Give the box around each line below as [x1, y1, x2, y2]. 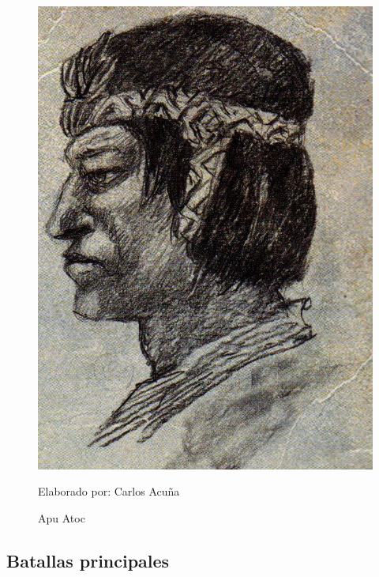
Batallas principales [6, 548, 170, 572]
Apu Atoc [38, 510, 85, 526]
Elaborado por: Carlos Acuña [38, 483, 180, 500]
